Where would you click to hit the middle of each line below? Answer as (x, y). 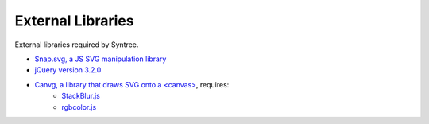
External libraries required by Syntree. (77, 45)
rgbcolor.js (79, 107)
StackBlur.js (81, 96)
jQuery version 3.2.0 (68, 70)
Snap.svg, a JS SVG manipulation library (100, 59)
